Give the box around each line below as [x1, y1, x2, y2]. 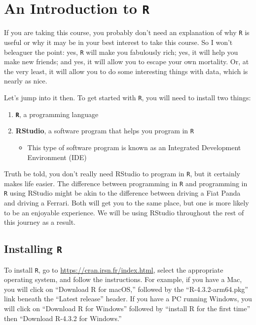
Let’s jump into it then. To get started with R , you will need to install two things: [4, 92, 251, 102]
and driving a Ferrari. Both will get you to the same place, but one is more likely [4, 198, 249, 208]
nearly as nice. [4, 76, 47, 86]
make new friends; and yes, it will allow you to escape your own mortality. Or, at [4, 56, 249, 67]
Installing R [4, 241, 62, 256]
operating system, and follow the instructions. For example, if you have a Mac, [4, 274, 242, 284]
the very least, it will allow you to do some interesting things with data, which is [4, 66, 248, 76]
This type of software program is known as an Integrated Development [27, 142, 241, 152]
